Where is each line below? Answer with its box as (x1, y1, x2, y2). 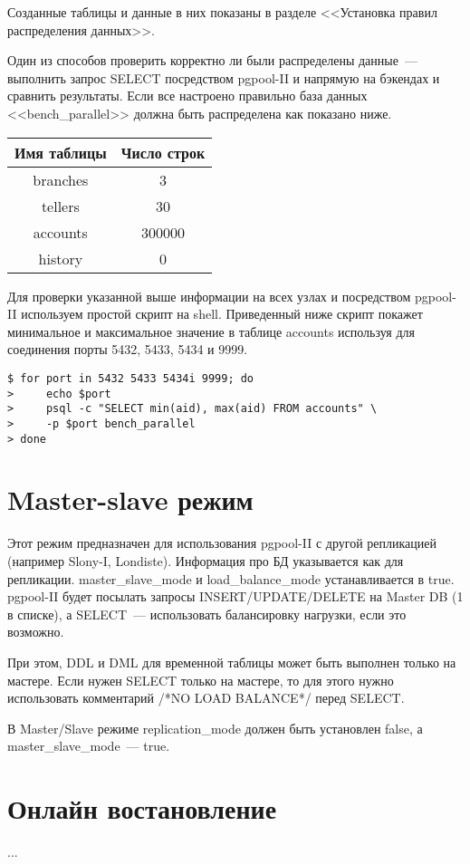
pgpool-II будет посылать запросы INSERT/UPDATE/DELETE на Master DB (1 (7, 587, 464, 606)
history (38, 247, 83, 269)
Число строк (120, 141, 206, 163)
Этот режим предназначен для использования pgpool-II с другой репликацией (7, 533, 436, 552)
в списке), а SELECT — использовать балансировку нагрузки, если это (7, 604, 407, 623)
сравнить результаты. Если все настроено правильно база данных (7, 86, 368, 105)
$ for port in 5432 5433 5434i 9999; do (7, 371, 254, 385)
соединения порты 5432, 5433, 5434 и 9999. (7, 340, 248, 359)
